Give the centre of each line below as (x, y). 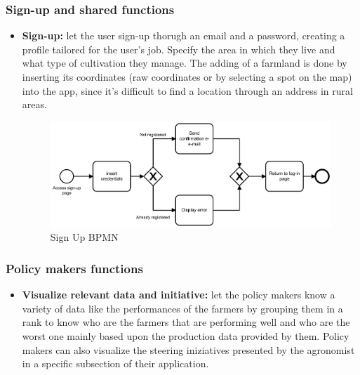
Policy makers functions (74, 268)
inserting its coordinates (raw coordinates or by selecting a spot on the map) (187, 77)
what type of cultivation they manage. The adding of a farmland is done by (185, 63)
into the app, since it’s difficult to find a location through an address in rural (187, 90)
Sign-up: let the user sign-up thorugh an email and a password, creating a (184, 35)
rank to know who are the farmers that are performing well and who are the (186, 322)
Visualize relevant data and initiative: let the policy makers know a (179, 295)
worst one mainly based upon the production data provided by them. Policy (186, 335)
